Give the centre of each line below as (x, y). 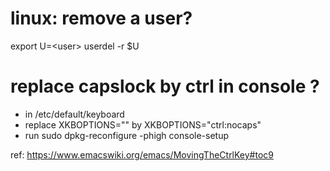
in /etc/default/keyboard (74, 114)
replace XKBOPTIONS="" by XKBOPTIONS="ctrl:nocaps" (143, 124)
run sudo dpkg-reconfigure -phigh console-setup (127, 135)
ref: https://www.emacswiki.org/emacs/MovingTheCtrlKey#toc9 (142, 154)
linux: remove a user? (101, 18)
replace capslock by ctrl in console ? (165, 86)
